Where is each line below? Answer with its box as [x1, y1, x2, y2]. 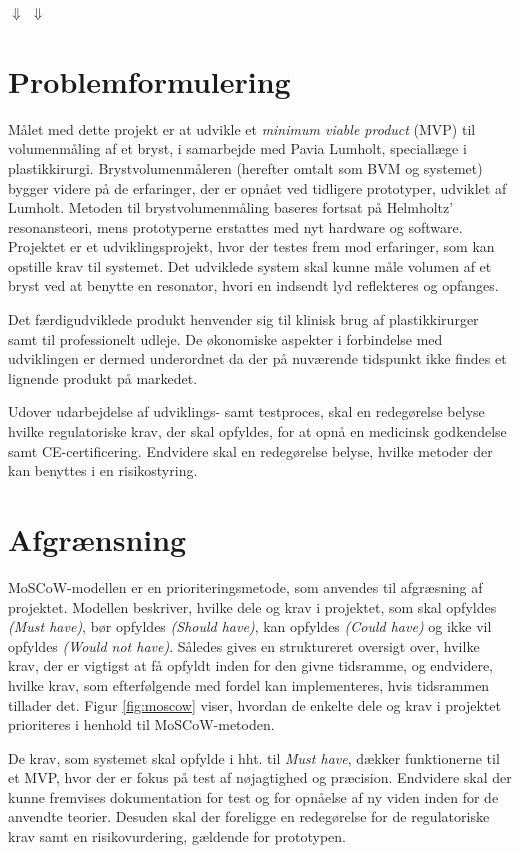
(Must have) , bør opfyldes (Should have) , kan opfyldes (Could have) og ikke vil [8, 616, 492, 637]
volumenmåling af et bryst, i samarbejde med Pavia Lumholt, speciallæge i [8, 138, 467, 159]
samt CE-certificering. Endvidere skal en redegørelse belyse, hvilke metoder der [8, 440, 493, 461]
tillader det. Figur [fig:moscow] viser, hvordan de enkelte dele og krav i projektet [8, 694, 501, 715]
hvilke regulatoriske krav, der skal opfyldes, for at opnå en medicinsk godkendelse [8, 421, 507, 442]
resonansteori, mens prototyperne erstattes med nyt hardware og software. [8, 216, 463, 237]
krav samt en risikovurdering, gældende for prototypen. [8, 826, 346, 847]
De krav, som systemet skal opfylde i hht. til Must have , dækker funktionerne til [8, 747, 500, 768]
